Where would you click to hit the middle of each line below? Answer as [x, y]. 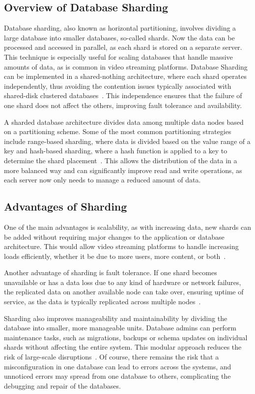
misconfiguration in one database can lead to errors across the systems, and [118, 366]
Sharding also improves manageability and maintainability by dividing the [116, 318]
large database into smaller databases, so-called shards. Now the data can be [119, 37]
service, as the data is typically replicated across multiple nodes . [102, 302]
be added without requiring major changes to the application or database [114, 236]
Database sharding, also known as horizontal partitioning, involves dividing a [120, 28]
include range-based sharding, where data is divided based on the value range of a [127, 141]
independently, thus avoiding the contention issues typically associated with [118, 86]
